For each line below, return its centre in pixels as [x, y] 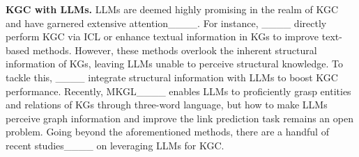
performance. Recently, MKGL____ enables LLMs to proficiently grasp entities [178, 91]
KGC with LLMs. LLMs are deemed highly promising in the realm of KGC [172, 9]
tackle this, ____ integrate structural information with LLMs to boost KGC [172, 77]
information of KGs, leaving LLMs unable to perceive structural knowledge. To [174, 64]
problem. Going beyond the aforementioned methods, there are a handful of [167, 132]
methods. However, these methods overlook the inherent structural [175, 50]
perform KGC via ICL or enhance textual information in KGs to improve [162, 36]
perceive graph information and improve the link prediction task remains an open [179, 118]
